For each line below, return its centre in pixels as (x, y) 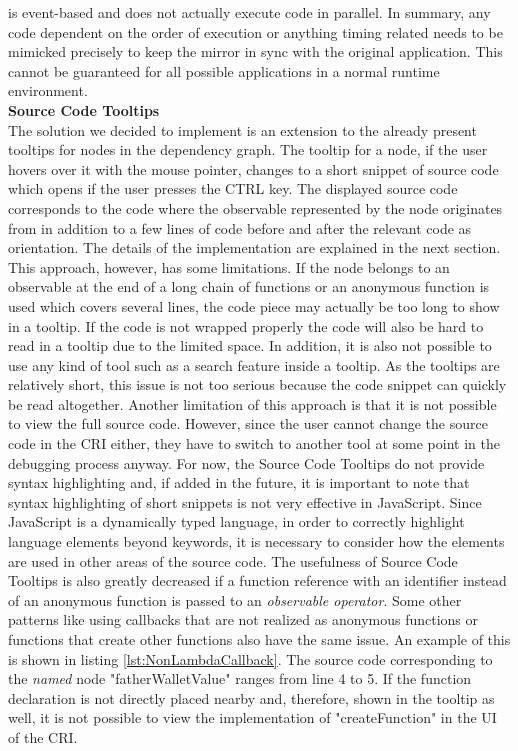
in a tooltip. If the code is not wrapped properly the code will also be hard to (246, 325)
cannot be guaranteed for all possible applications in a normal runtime (224, 70)
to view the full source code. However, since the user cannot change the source (248, 423)
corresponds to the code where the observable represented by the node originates (255, 207)
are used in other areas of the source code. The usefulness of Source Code (233, 560)
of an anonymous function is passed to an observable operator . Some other (235, 599)
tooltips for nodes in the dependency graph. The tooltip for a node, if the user (248, 149)
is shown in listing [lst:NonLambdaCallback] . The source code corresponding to (250, 658)
